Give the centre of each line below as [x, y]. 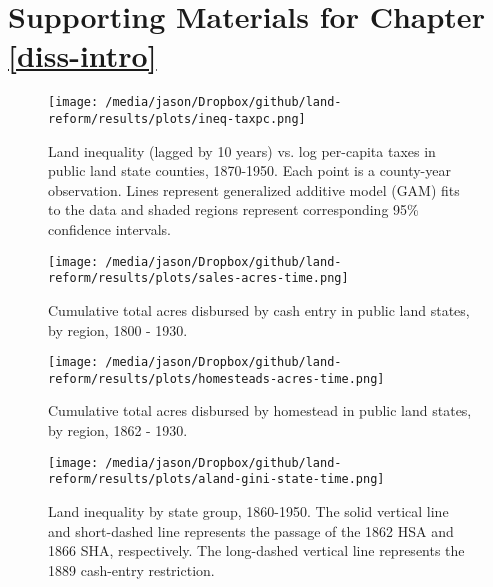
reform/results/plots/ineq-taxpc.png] [177, 118]
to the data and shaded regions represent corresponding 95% [233, 209]
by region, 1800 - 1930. [118, 329]
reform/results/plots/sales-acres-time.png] [198, 278]
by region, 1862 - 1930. [118, 430]
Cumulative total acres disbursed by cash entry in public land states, [259, 309]
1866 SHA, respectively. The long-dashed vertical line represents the [256, 550]
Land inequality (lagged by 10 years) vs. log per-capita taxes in [242, 150]
